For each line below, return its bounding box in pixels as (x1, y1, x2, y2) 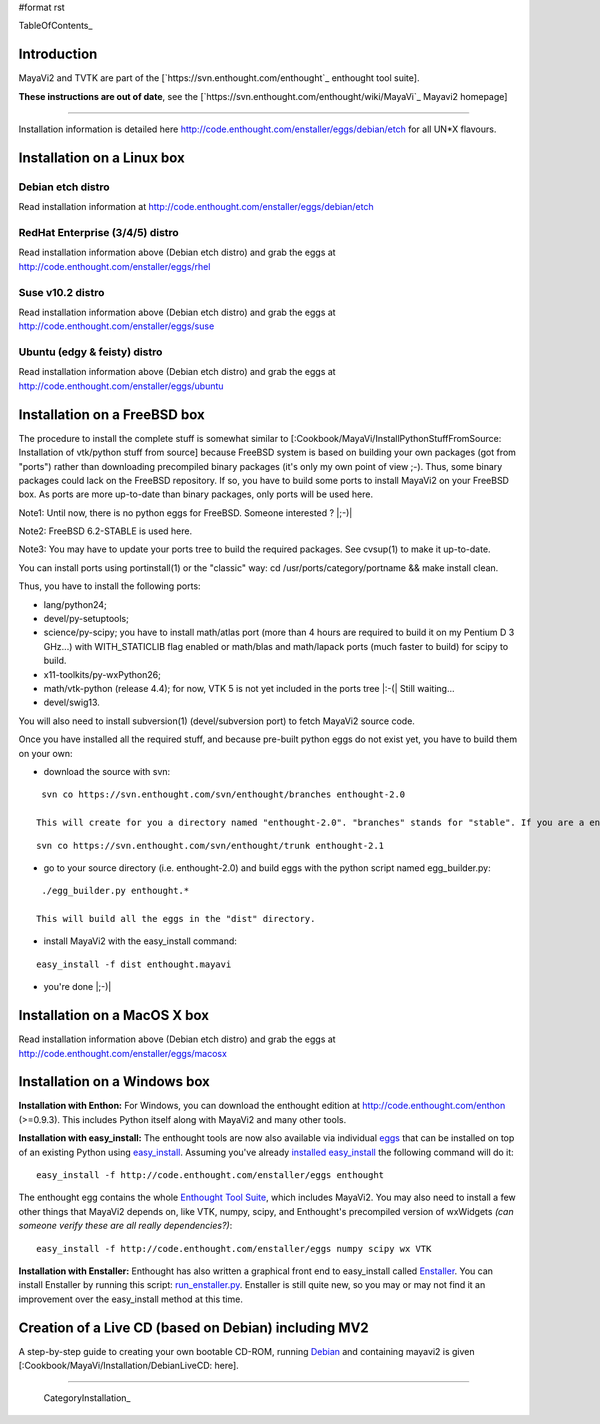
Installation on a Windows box (18, 1073, 210, 1090)
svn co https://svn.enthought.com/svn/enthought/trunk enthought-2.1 (36, 840, 385, 851)
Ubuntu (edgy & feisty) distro (18, 345, 163, 359)
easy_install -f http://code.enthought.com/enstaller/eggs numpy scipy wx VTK (36, 1243, 432, 1254)
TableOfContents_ (18, 20, 93, 32)
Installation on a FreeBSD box (18, 406, 205, 423)
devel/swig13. (43, 696, 100, 709)
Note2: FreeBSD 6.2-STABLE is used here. (18, 525, 193, 537)
